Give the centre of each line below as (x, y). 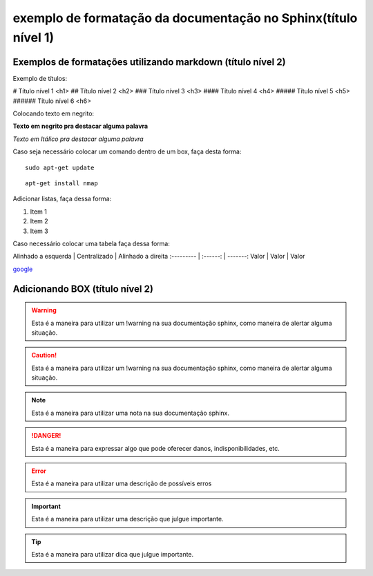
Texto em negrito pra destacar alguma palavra (80, 126)
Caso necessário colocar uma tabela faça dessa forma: (92, 243)
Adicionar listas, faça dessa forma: (62, 199)
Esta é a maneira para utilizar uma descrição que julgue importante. (127, 519)
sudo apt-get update (60, 167)
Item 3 (39, 231)
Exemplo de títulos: (40, 78)
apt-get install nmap (61, 183)
